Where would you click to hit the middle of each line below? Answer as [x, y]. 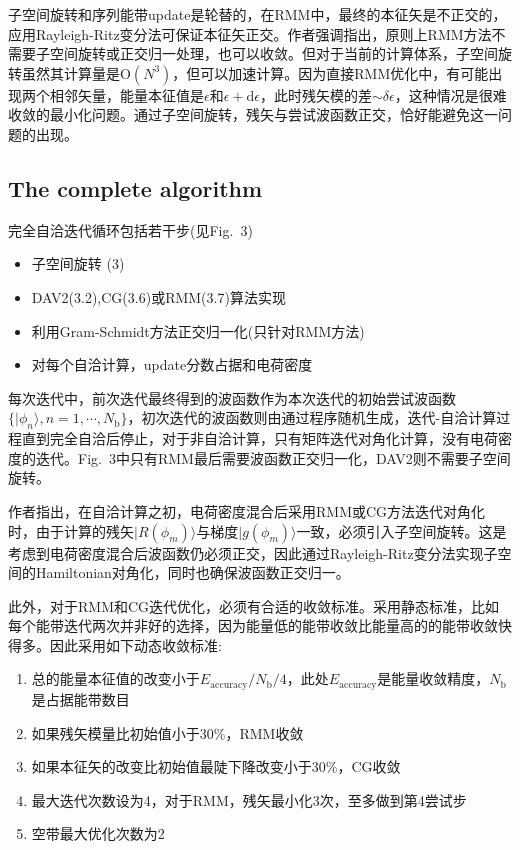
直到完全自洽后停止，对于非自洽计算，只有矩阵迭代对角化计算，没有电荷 [259, 438]
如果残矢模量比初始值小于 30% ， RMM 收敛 [167, 732]
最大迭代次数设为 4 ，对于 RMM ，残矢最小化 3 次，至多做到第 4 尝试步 [249, 799]
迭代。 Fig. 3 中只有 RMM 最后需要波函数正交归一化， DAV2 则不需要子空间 [273, 457]
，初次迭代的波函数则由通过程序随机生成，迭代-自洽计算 [312, 417]
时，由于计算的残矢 [71, 530]
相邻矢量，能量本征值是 [126, 94]
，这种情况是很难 [450, 94]
